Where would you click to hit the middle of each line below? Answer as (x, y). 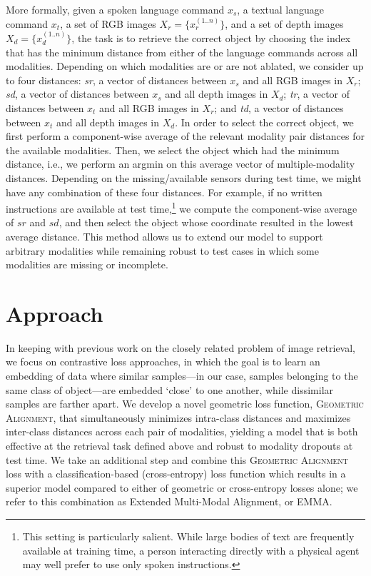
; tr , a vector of (317, 94)
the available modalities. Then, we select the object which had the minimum (173, 150)
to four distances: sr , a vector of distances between (116, 80)
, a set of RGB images (108, 23)
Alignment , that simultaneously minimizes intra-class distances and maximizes (178, 417)
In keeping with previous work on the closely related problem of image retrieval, (181, 347)
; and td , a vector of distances (279, 107)
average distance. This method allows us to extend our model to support (164, 236)
